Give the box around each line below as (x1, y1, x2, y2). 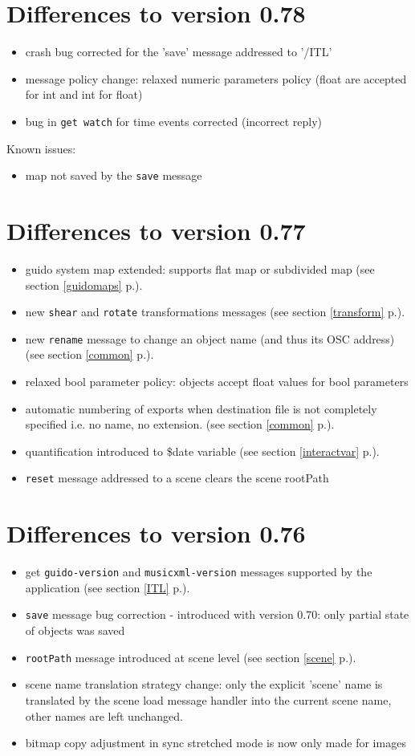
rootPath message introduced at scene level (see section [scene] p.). (25, 648, 356, 665)
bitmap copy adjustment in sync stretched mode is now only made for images (25, 734, 406, 751)
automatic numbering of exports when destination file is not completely (25, 400, 377, 417)
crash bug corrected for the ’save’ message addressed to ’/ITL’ (25, 43, 332, 60)
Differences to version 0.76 (6, 517, 306, 550)
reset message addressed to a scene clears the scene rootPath (25, 469, 329, 486)
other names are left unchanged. (25, 707, 183, 724)
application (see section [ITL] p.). (25, 579, 190, 595)
